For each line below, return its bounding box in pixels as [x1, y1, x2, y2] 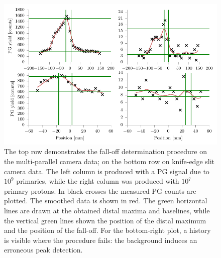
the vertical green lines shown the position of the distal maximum [4, 215, 206, 225]
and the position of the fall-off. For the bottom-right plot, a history [4, 225, 211, 235]
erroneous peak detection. [4, 244, 83, 255]
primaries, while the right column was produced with [16, 176, 179, 186]
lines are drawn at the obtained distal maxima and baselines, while [4, 205, 210, 215]
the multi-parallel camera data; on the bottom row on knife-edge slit [4, 156, 215, 167]
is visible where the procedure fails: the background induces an [4, 234, 197, 245]
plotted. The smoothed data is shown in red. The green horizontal [4, 195, 207, 206]
